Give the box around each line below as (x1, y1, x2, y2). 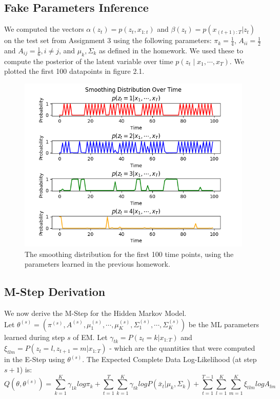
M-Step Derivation (4, 284, 106, 300)
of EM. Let (73, 331, 108, 342)
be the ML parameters (188, 318, 259, 329)
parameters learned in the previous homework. (25, 258, 170, 269)
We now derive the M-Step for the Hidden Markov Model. (4, 308, 187, 318)
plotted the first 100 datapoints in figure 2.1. (4, 66, 145, 76)
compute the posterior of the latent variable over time (4, 55, 173, 66)
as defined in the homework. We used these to (98, 45, 243, 56)
